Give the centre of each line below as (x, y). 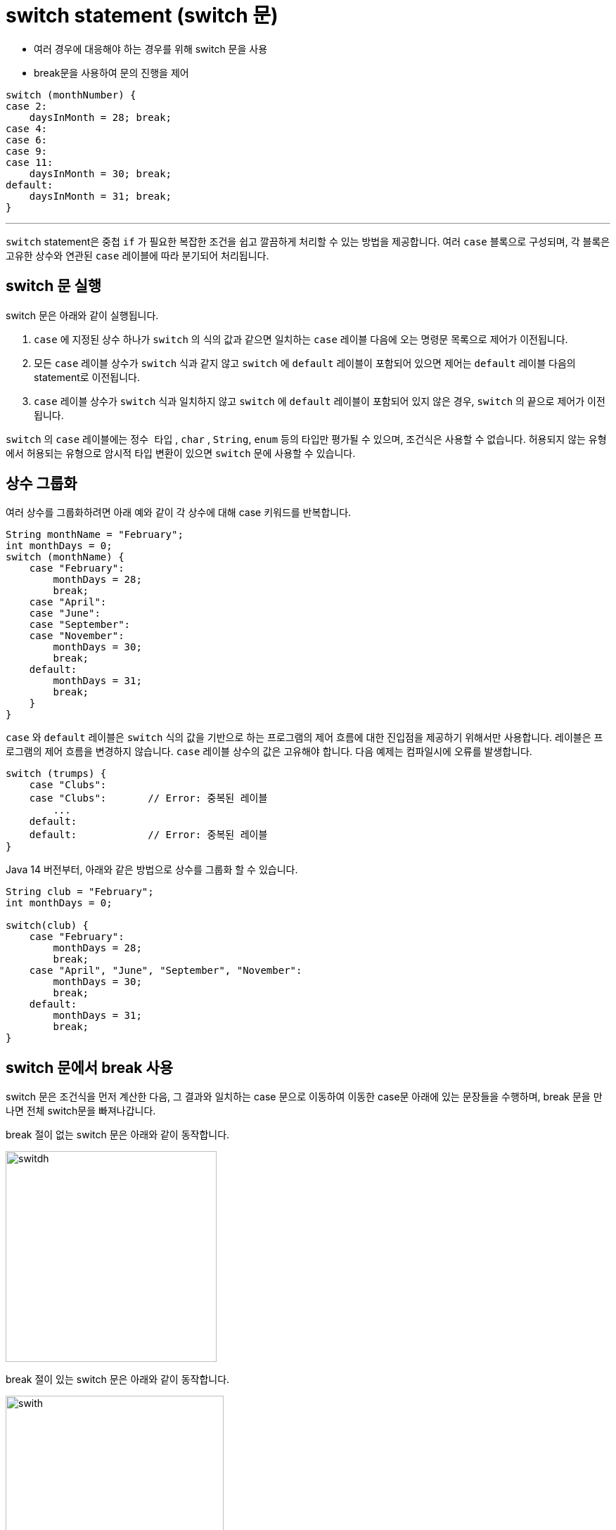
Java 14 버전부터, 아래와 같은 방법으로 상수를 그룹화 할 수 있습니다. (152, 870)
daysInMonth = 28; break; (101, 117)
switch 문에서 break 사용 (90, 1067)
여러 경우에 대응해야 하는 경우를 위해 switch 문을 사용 (151, 49)
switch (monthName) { (65, 557)
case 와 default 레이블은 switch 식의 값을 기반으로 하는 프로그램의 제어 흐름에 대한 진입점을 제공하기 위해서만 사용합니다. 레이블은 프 (304, 738)
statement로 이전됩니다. (87, 377)
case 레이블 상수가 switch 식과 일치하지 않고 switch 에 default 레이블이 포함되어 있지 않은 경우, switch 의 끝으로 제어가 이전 (320, 401)
